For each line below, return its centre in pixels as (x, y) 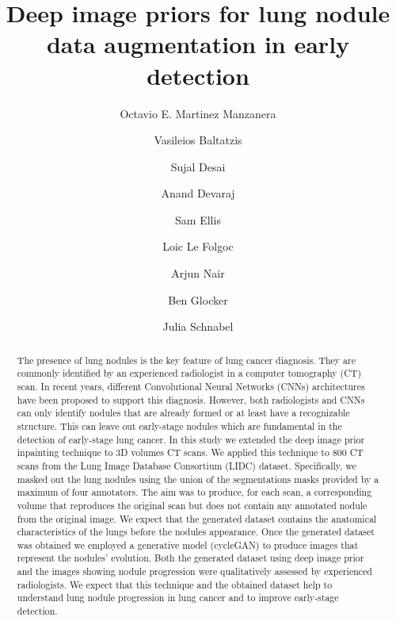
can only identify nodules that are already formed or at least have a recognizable (183, 413)
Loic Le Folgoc (198, 246)
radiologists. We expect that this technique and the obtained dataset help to (175, 584)
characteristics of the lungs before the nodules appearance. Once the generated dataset (196, 532)
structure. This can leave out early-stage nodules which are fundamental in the (179, 425)
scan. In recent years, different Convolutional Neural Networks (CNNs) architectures (191, 386)
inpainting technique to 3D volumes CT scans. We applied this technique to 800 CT (190, 452)
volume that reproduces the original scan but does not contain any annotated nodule (192, 505)
